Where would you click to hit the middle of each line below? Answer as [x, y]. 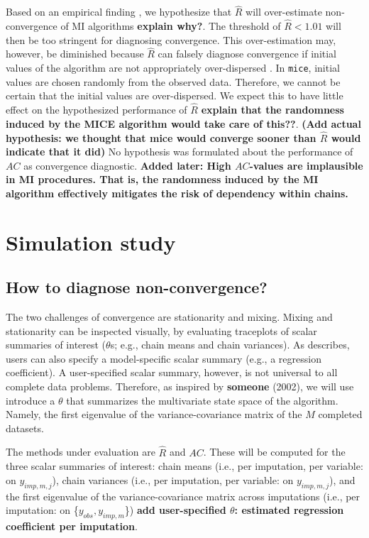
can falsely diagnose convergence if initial [247, 54]
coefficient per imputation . [72, 526]
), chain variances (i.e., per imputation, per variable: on [173, 479]
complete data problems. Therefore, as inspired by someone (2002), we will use [180, 386]
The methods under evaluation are [81, 452]
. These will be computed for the [274, 452]
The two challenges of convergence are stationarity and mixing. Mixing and [169, 317]
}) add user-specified [175, 510]
